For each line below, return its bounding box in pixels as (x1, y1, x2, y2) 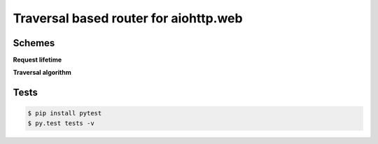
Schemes (13, 37, 55, 49)
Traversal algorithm (13, 69, 71, 77)
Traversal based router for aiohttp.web (13, 10, 243, 26)
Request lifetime (13, 56, 62, 64)
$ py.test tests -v (27, 119, 94, 127)
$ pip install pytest (27, 109, 102, 117)
